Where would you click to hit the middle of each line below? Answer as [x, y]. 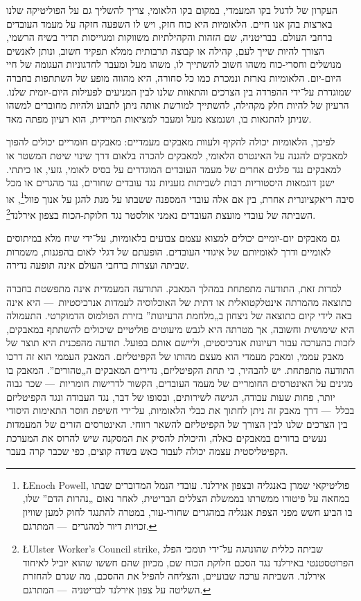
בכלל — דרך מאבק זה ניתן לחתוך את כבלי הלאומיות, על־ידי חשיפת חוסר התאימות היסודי [180, 410]
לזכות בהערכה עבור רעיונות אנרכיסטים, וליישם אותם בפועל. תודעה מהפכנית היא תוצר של [181, 342]
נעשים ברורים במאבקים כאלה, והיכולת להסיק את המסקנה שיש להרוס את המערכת [167, 437]
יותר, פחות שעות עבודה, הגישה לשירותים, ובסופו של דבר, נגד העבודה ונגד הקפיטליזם [171, 396]
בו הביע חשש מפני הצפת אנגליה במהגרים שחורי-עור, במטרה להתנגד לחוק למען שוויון [187, 511]
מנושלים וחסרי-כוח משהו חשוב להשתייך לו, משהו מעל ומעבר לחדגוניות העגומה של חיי [174, 64]
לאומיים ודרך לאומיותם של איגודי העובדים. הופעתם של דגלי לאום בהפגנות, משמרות [169, 251]
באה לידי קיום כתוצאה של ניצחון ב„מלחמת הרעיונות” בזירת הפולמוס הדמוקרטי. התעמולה [179, 315]
